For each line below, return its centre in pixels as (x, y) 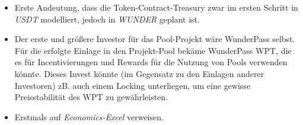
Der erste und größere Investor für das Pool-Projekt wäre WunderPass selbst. (155, 39)
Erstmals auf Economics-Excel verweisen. (89, 116)
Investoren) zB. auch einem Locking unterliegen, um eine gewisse (133, 85)
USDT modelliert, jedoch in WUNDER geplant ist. (107, 19)
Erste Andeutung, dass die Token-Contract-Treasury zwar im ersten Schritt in (156, 7)
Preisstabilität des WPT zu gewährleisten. (91, 97)
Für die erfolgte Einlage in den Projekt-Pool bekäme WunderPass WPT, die (153, 50)
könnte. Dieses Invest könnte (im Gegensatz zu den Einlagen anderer (139, 73)
